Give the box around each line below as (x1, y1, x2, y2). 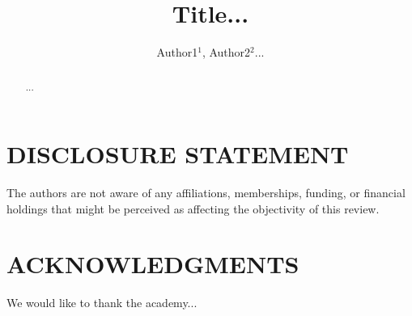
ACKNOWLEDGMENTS (6, 247, 299, 280)
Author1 (156, 44, 198, 61)
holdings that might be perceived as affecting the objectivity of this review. (6, 200, 380, 217)
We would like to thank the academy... (6, 294, 198, 311)
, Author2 (202, 44, 251, 61)
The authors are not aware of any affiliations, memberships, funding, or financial (6, 184, 406, 201)
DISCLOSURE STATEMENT (6, 137, 349, 171)
